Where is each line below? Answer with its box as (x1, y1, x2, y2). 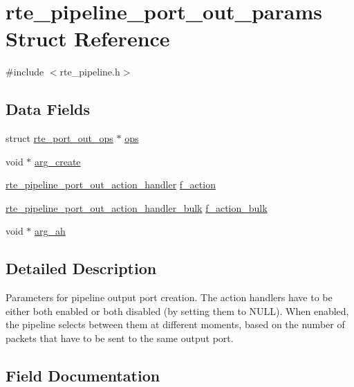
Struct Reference (6, 24, 170, 53)
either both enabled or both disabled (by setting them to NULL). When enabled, (6, 303, 349, 318)
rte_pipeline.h (59, 64, 120, 79)
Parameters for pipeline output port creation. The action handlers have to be (6, 290, 333, 305)
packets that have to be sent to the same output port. (6, 331, 234, 345)
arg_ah (35, 224, 66, 238)
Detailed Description (6, 258, 157, 279)
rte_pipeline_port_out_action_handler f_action (6, 177, 216, 192)
